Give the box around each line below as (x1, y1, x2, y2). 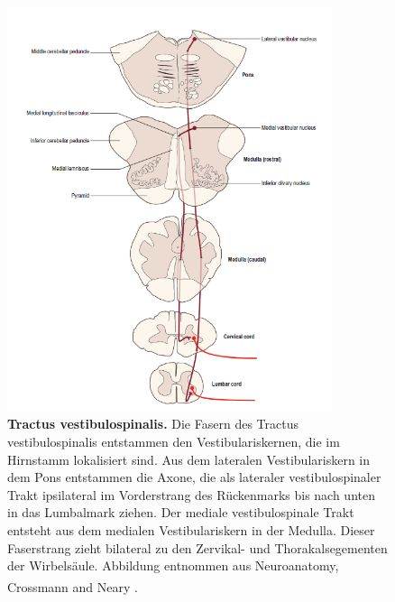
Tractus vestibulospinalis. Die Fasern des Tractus (7, 414, 299, 433)
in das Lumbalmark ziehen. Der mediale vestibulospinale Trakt (7, 503, 354, 522)
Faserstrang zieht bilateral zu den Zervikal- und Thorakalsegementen (7, 538, 388, 557)
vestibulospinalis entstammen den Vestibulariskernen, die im (7, 431, 340, 450)
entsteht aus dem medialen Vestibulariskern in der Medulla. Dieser (7, 520, 375, 539)
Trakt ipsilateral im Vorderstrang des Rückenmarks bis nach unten (7, 485, 375, 504)
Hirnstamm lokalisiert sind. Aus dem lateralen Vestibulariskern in (7, 449, 371, 468)
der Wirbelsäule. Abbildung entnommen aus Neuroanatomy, (7, 556, 339, 575)
